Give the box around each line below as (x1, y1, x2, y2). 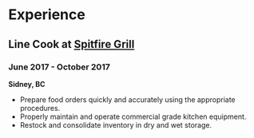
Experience (8, 6, 85, 24)
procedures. (19, 103, 61, 112)
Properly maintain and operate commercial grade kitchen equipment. (19, 112, 247, 121)
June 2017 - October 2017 (8, 61, 110, 73)
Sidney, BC (8, 79, 46, 89)
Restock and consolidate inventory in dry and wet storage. (19, 120, 212, 129)
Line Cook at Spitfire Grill (8, 37, 135, 51)
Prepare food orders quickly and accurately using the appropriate (19, 94, 236, 104)
